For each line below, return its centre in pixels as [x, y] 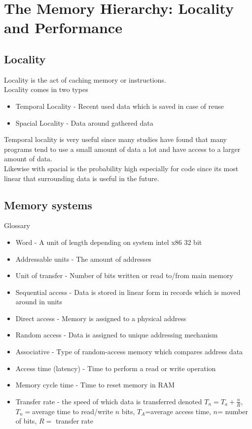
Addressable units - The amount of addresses [83, 259]
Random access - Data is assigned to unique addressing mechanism [117, 335]
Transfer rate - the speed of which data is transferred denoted [109, 401]
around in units [39, 302]
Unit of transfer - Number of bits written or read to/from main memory [124, 275]
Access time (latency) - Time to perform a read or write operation [116, 368]
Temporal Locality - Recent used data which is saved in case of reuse [120, 106]
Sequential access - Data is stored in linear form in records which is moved [128, 292]
